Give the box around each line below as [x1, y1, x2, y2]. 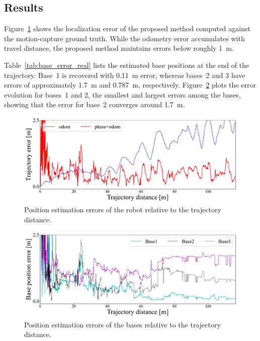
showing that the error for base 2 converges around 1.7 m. [4, 99, 185, 110]
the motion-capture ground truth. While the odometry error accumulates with [4, 33, 245, 43]
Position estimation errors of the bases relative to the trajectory [24, 319, 221, 329]
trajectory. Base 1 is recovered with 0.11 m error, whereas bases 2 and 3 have [4, 69, 245, 80]
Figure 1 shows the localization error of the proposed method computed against [4, 23, 250, 34]
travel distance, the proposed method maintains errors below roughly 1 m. [4, 43, 234, 53]
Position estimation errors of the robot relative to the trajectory [24, 204, 221, 215]
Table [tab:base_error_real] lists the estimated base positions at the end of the [4, 59, 249, 70]
